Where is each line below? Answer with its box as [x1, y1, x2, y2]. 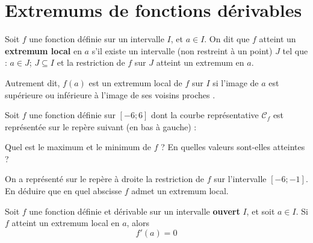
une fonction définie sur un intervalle [29, 33, 164, 45]
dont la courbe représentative [151, 109, 259, 121]
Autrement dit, [5, 76, 60, 89]
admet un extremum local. [131, 185, 229, 197]
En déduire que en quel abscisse [5, 185, 122, 197]
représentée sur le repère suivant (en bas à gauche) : [5, 120, 197, 133]
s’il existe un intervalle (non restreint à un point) [91, 44, 273, 57]
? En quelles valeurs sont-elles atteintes [161, 140, 305, 153]
